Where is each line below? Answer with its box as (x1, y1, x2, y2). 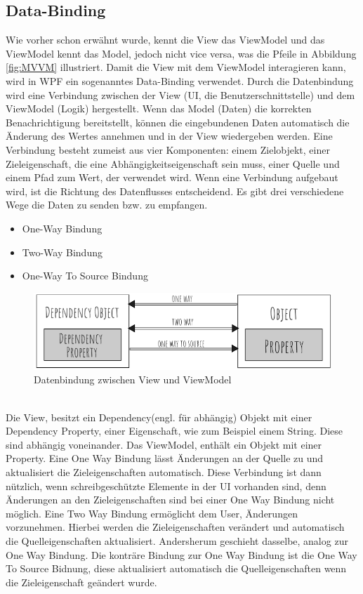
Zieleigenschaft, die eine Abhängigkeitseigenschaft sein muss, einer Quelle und (6, 156, 340, 171)
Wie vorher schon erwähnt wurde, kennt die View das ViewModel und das (6, 32, 325, 47)
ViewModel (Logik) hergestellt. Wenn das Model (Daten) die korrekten (6, 101, 312, 116)
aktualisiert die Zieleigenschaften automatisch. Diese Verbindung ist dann (6, 465, 322, 479)
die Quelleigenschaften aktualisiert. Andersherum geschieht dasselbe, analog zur (6, 533, 348, 548)
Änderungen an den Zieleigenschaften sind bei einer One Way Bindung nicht (6, 492, 335, 507)
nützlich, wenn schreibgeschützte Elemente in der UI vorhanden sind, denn (6, 478, 326, 493)
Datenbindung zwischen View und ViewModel (34, 372, 232, 387)
